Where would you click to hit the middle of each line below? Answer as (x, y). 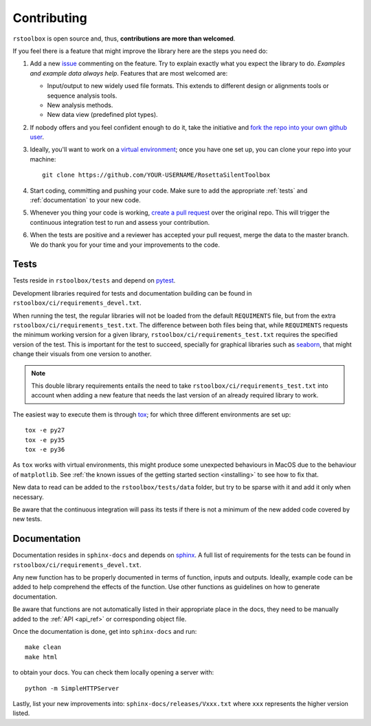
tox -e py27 (45, 430)
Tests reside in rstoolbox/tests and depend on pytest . (94, 280)
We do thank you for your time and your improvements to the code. (125, 245)
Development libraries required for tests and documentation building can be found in (132, 293)
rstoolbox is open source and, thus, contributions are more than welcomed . (124, 38)
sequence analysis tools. (82, 96)
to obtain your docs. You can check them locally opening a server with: (113, 672)
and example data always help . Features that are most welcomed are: (129, 73)
